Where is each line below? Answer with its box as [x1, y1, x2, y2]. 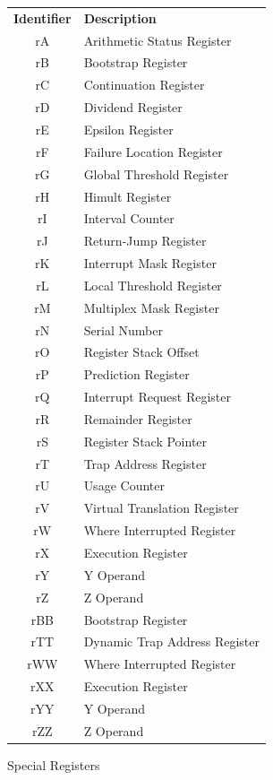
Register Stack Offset [83, 342, 200, 361]
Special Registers [7, 755, 100, 774]
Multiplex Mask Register [83, 298, 219, 316]
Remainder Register [83, 409, 192, 428]
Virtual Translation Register [83, 498, 239, 517]
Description [83, 8, 157, 27]
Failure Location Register [83, 142, 223, 160]
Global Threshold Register [83, 164, 229, 183]
